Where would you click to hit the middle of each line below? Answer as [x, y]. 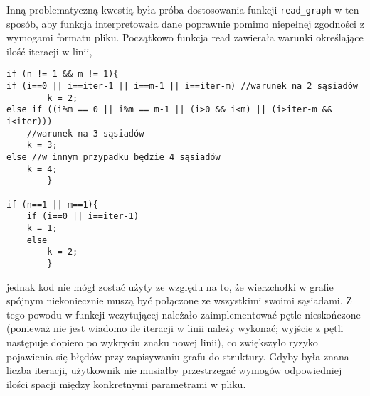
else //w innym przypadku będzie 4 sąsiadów [113, 157]
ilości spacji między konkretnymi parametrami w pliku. [126, 384]
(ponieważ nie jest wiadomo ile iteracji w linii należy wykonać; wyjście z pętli [175, 328]
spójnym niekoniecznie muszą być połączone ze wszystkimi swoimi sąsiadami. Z [179, 300]
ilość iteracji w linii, [49, 51]
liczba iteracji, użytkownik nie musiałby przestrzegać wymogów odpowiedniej [174, 370]
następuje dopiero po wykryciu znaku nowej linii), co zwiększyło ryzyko [162, 342]
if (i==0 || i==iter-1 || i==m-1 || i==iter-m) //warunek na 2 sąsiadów [182, 86]
